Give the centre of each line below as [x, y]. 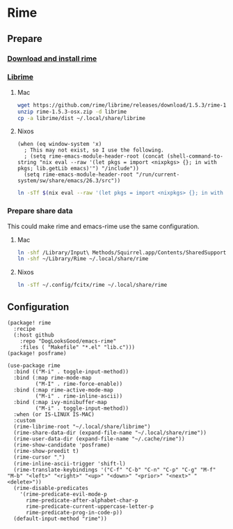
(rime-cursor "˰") [39, 457]
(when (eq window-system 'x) [59, 144]
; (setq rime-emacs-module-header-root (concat [94, 156]
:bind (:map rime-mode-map [53, 378]
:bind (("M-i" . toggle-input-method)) [71, 372]
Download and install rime [52, 59]
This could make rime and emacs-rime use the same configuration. [103, 226]
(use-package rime [34, 366]
